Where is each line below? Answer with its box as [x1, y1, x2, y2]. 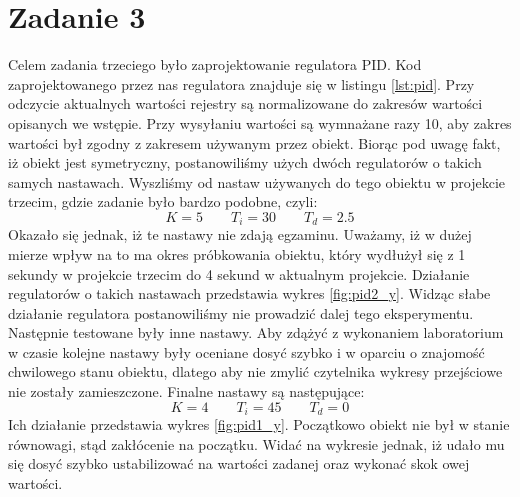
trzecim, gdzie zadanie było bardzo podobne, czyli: [8, 191, 318, 212]
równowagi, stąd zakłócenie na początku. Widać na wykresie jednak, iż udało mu [8, 433, 505, 454]
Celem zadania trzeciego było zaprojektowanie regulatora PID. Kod [8, 54, 422, 75]
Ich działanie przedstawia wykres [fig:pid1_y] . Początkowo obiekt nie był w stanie [8, 414, 510, 435]
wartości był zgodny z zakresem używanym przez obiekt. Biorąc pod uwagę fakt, [8, 132, 501, 153]
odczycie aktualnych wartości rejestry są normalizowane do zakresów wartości [8, 93, 483, 114]
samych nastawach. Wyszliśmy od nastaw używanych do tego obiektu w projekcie [8, 171, 505, 192]
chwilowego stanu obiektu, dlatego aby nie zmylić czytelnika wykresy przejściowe [8, 361, 503, 382]
